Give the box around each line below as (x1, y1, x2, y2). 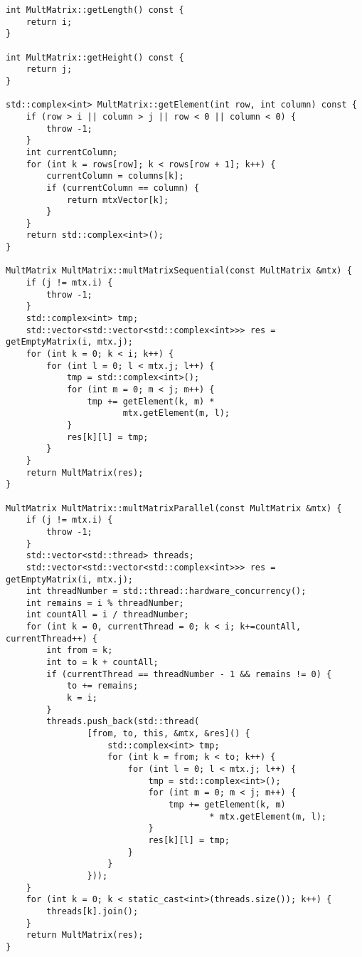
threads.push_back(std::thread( (46, 716, 200, 727)
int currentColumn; (26, 147, 118, 157)
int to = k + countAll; (46, 657, 159, 668)
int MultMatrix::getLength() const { (6, 5, 184, 15)
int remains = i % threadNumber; (26, 597, 184, 608)
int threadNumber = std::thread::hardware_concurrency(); (26, 586, 307, 597)
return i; (26, 16, 73, 27)
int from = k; (46, 645, 113, 656)
